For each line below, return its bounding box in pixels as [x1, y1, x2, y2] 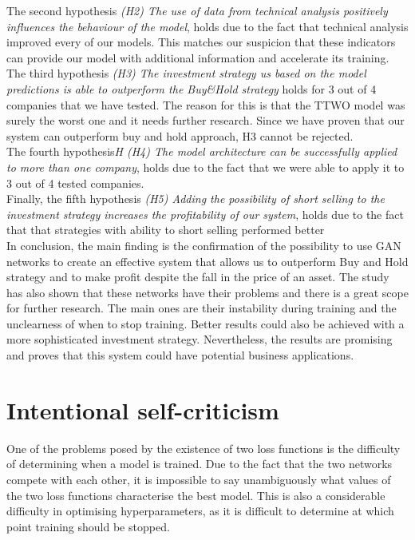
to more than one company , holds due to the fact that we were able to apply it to [6, 158, 405, 175]
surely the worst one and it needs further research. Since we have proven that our [6, 112, 405, 129]
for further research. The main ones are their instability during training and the [6, 300, 397, 316]
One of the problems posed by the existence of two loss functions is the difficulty [6, 439, 401, 456]
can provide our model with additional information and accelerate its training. [6, 49, 389, 66]
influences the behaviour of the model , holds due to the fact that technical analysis [6, 18, 409, 34]
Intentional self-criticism [6, 393, 279, 426]
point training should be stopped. [6, 518, 170, 534]
